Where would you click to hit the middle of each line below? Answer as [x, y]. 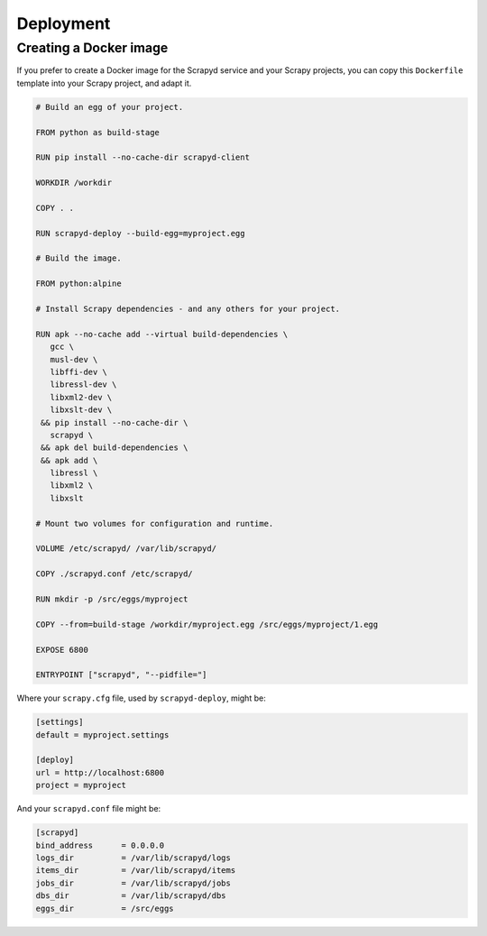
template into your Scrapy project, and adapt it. [104, 83]
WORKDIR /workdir [74, 183]
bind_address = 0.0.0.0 [100, 845]
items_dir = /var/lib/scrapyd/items [136, 871]
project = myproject [81, 785]
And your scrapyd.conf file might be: [89, 809]
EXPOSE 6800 [62, 650]
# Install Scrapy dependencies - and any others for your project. [188, 309]
